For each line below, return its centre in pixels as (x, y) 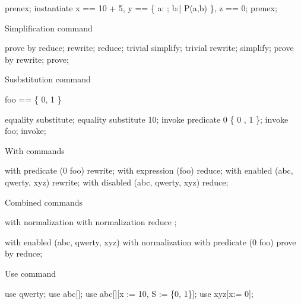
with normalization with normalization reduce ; (91, 222)
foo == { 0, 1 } (33, 99)
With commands (35, 150)
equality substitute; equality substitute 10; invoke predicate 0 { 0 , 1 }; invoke (147, 119)
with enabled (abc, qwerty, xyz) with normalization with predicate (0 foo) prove (150, 241)
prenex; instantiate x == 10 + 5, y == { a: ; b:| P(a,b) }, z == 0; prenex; (141, 8)
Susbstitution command (48, 79)
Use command (31, 273)
